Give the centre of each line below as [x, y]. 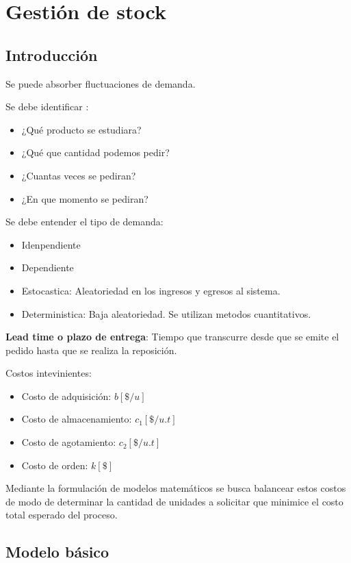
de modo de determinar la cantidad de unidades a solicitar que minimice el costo [174, 501]
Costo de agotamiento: [69, 442]
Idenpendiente [51, 244]
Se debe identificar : [47, 107]
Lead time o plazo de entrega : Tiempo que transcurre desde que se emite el [172, 337]
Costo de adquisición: [66, 396]
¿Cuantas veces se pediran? [79, 175]
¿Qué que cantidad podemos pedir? [95, 152]
